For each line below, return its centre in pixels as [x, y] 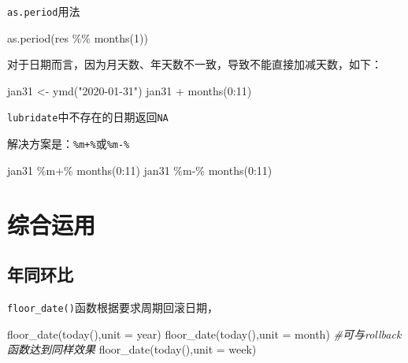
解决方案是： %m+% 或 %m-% [69, 144]
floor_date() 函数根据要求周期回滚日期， [113, 307]
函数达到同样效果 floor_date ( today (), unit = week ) [132, 349]
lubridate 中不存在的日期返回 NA [88, 117]
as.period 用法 [44, 11]
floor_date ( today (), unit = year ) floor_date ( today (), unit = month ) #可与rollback [204, 333]
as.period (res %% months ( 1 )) [78, 37]
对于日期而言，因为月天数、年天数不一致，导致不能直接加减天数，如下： [195, 64]
